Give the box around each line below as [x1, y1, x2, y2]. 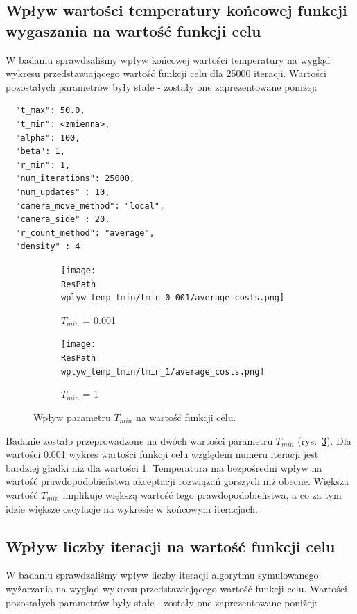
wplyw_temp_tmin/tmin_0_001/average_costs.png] [61, 293, 285, 303]
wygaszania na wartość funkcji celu [6, 19, 261, 41]
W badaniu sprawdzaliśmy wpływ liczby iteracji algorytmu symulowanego [6, 568, 319, 582]
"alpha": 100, [15, 133, 80, 143]
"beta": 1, [15, 146, 65, 157]
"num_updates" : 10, [15, 187, 110, 197]
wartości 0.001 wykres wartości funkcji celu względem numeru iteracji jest [6, 447, 319, 461]
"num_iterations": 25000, [15, 173, 135, 184]
